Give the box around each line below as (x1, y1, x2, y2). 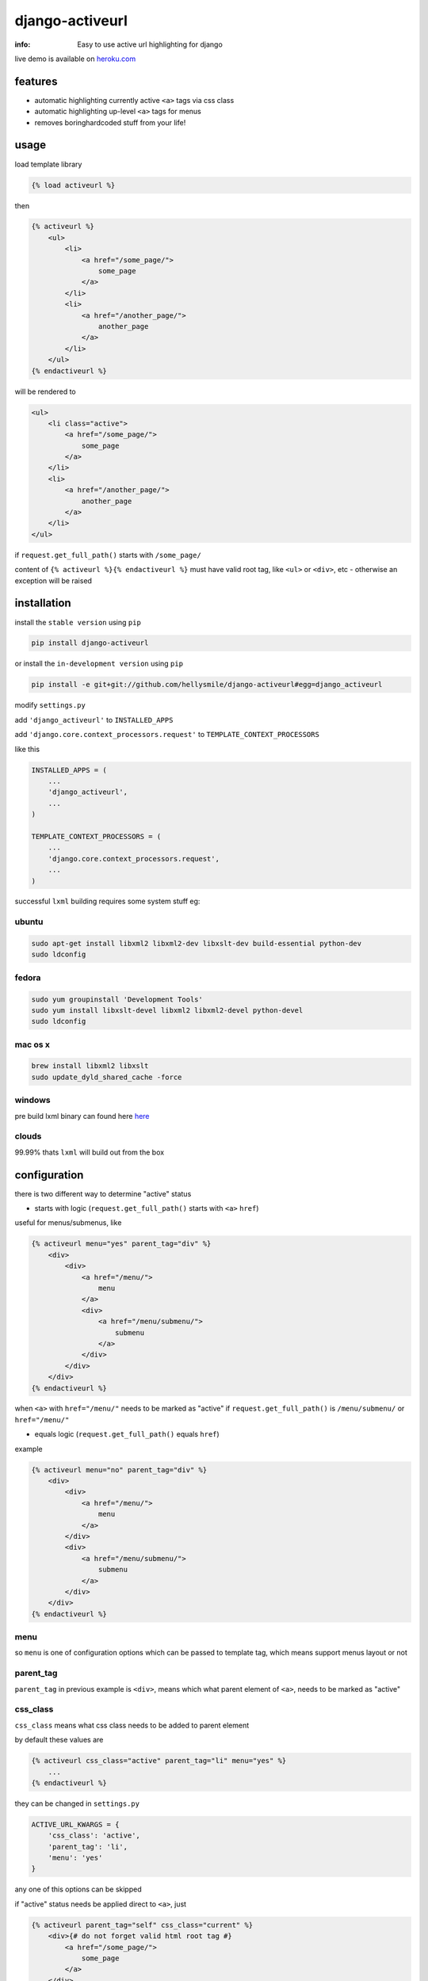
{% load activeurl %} (31, 181, 116, 189)
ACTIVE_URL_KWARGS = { (31, 1819, 120, 1829)
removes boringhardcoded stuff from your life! (34, 117, 186, 127)
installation (14, 597, 71, 610)
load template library (14, 159, 82, 169)
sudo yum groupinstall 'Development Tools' (31, 994, 204, 1004)
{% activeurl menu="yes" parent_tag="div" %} (31, 1239, 212, 1248)
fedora (14, 971, 41, 983)
